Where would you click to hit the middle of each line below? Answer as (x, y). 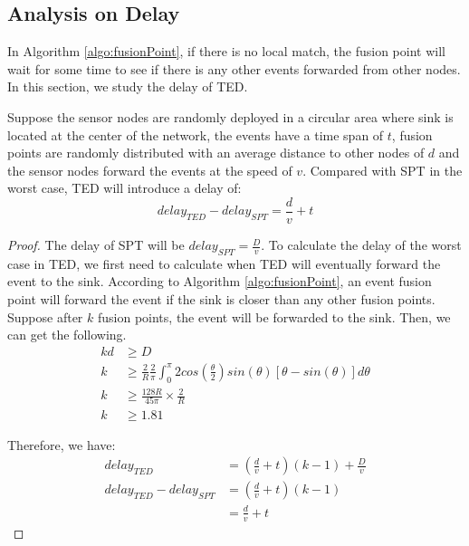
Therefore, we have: (62, 444)
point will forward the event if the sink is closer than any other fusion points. (221, 299)
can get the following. (67, 335)
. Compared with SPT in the (383, 170)
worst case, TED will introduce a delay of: (124, 188)
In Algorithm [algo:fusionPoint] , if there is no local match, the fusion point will (226, 51)
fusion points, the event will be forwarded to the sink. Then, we (274, 316)
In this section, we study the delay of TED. (128, 86)
